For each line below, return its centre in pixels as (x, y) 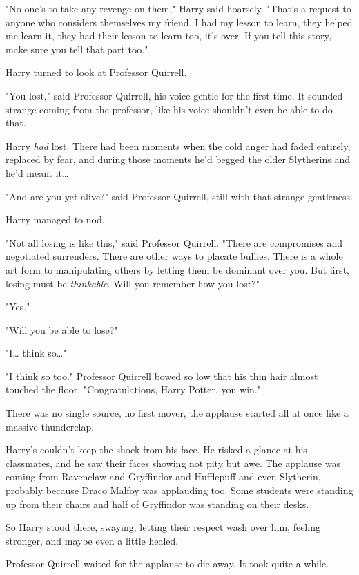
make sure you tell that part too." (77, 49)
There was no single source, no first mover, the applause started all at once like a (177, 413)
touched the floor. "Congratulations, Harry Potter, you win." (133, 389)
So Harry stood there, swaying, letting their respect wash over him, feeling (163, 527)
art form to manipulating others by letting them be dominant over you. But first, (177, 269)
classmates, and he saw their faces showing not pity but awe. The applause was (173, 463)
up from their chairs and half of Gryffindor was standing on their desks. (157, 503)
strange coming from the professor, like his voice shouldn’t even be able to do (169, 109)
